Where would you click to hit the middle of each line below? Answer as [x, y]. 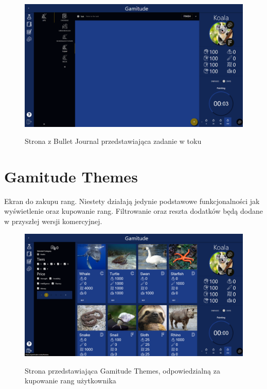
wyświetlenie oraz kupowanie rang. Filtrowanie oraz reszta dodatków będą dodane [133, 211]
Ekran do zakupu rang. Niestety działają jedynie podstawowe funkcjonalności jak [132, 201]
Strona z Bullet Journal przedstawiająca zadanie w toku [113, 141]
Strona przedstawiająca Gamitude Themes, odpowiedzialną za [122, 370]
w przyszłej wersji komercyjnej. [53, 221]
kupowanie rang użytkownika [70, 381]
